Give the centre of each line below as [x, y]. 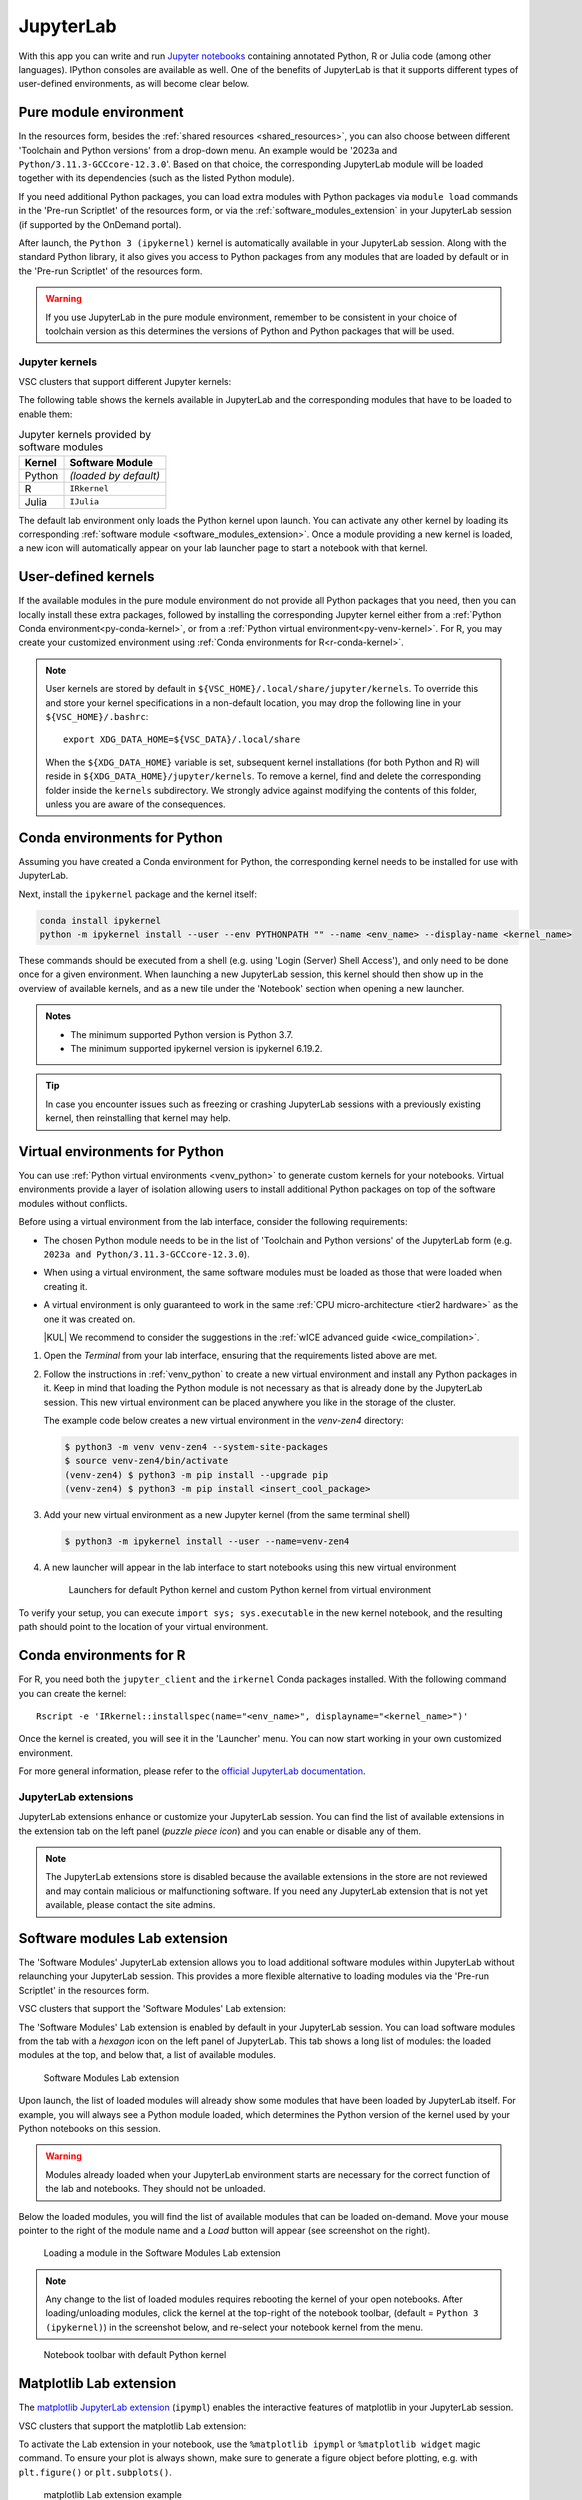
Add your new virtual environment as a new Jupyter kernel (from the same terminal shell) [227, 1515]
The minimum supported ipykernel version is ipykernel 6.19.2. [196, 1048]
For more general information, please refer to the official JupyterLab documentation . [192, 1771]
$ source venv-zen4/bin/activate [146, 1461]
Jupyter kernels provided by [85, 435]
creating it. [65, 1286]
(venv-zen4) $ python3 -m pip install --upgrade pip [196, 1474]
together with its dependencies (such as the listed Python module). [156, 178]
